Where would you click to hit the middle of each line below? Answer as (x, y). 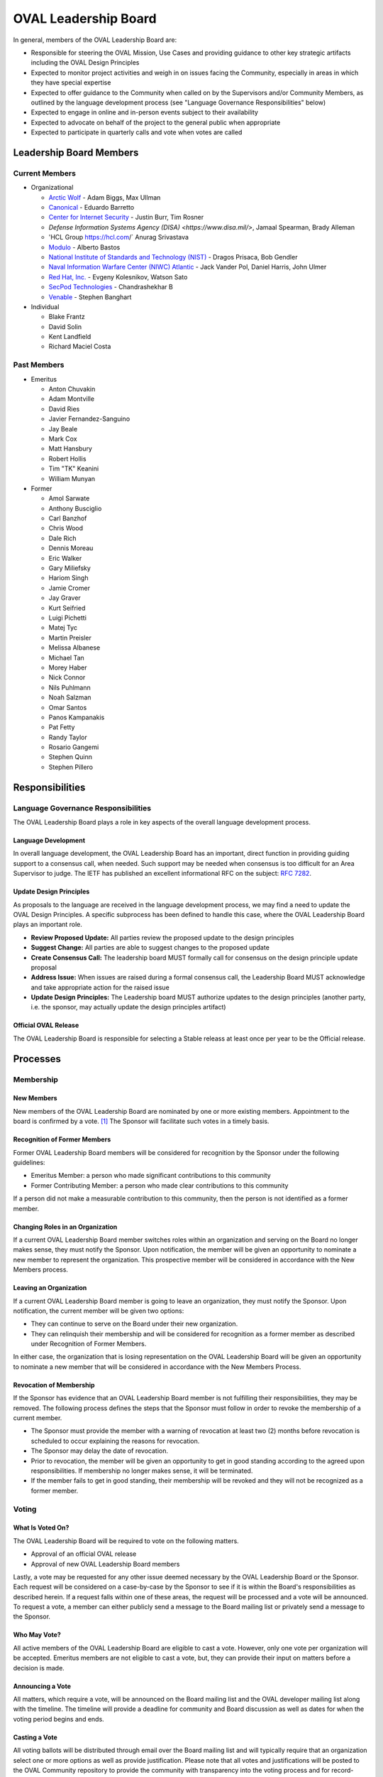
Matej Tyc (63, 628)
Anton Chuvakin (72, 389)
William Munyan (72, 478)
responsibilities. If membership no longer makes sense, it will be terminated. (142, 1471)
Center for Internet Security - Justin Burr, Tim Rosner (126, 218)
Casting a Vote (35, 1737)
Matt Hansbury (70, 449)
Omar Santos (68, 707)
